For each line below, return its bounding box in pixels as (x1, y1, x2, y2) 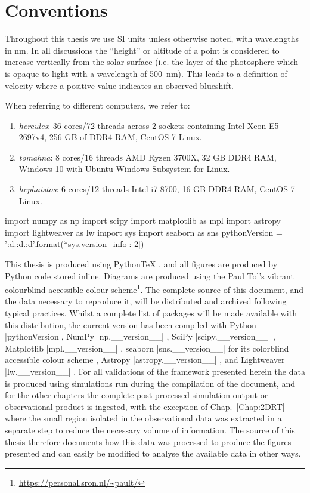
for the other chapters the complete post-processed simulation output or (5, 389, 268, 401)
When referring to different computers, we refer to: (5, 99, 190, 112)
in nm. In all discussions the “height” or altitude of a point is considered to (5, 44, 280, 56)
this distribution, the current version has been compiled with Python (5, 318, 256, 331)
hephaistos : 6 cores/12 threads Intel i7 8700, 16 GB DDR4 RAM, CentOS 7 (18, 183, 295, 195)
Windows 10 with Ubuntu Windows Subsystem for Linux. (18, 162, 230, 175)
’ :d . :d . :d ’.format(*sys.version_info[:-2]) (5, 238, 144, 250)
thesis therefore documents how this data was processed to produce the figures (5, 435, 292, 448)
